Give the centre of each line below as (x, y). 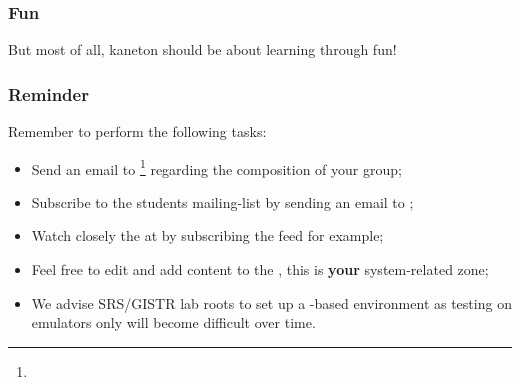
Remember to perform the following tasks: (137, 131)
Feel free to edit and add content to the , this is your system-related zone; (260, 269)
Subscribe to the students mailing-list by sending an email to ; (222, 201)
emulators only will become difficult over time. (173, 322)
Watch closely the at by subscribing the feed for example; (207, 235)
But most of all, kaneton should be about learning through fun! (202, 49)
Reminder (48, 93)
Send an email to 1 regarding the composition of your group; (216, 167)
